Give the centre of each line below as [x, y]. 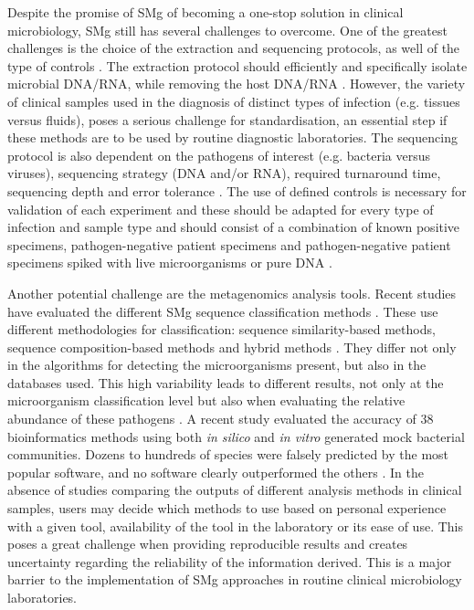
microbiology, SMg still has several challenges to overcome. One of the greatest [227, 30]
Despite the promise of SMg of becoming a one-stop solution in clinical [205, 12]
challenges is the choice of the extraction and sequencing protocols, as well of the [234, 48]
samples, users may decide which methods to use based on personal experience [227, 508]
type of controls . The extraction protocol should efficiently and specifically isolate [237, 65]
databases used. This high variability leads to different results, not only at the [226, 382]
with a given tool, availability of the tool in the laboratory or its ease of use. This [235, 526]
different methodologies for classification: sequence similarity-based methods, [221, 329]
